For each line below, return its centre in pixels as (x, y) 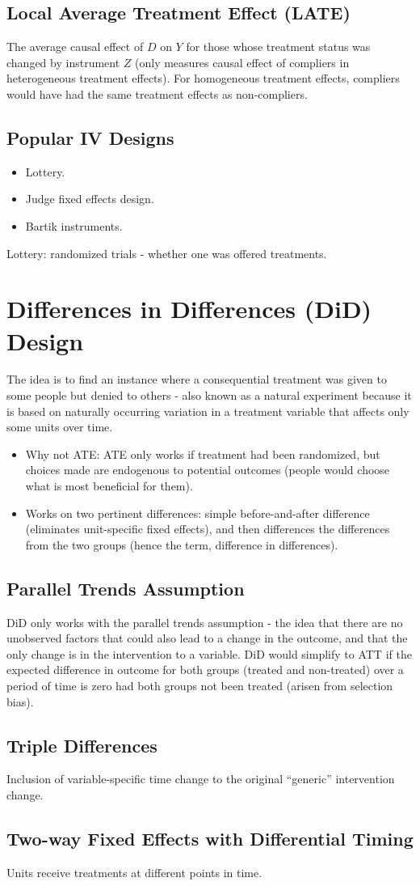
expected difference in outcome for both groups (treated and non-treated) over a (205, 670)
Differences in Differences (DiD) (189, 309)
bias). (20, 701)
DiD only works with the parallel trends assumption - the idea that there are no (205, 622)
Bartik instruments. (74, 225)
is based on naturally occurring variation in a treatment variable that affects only (208, 411)
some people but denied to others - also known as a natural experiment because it (209, 395)
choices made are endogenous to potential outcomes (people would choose (208, 470)
